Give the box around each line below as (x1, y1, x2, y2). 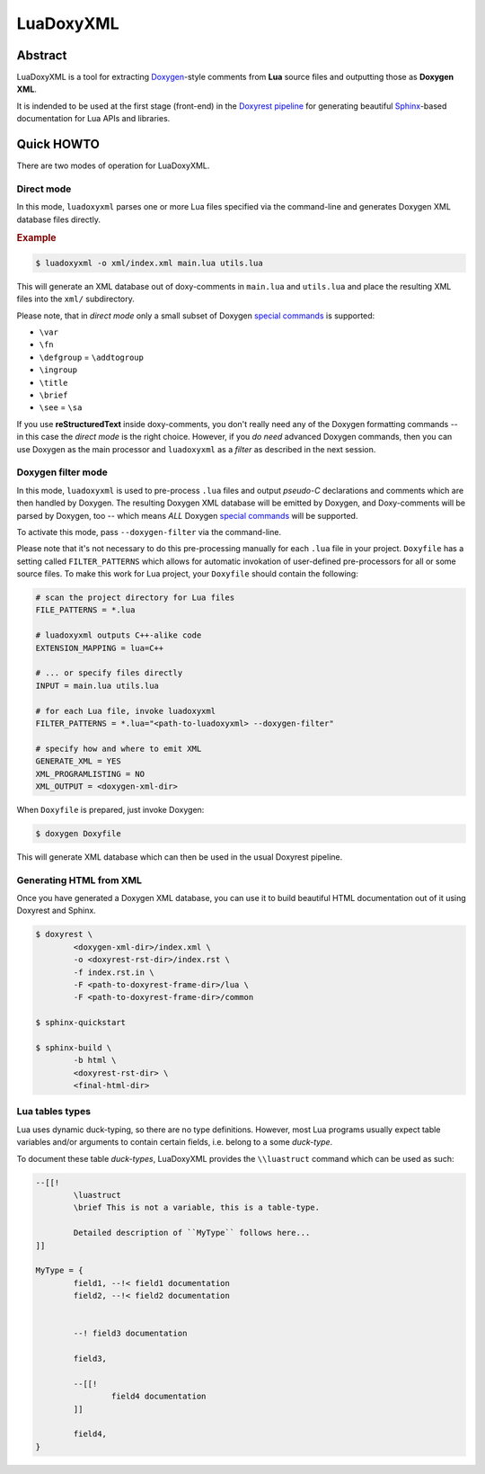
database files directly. (16, 214, 101, 225)
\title (39, 378, 68, 388)
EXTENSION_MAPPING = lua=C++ (35, 643, 164, 653)
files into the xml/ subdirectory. (16, 293, 135, 305)
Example (16, 232, 57, 245)
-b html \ (73, 1055, 117, 1066)
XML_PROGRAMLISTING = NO (35, 769, 145, 779)
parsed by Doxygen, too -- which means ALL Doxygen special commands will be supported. (16, 510, 358, 521)
